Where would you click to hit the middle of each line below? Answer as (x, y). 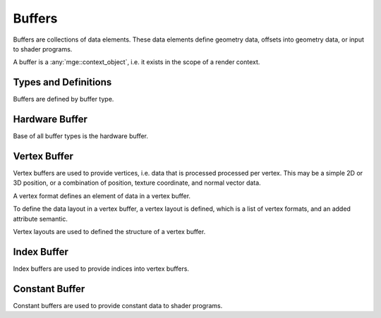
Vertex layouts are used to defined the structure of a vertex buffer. (109, 232)
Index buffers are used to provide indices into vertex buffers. (101, 269)
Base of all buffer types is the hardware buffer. (80, 136)
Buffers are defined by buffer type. (64, 99)
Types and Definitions (62, 82)
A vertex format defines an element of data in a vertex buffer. (102, 196)
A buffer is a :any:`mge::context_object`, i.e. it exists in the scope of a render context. (137, 62)
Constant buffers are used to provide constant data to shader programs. (118, 305)
